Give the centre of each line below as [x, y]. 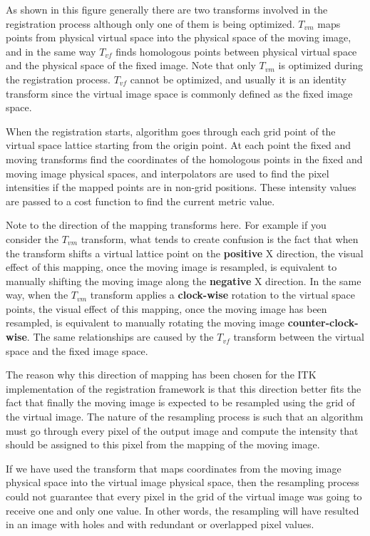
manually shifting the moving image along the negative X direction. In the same [184, 280]
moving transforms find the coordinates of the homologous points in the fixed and [184, 159]
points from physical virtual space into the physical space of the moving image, [179, 37]
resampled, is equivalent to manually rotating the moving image [145, 323]
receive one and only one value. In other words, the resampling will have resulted [183, 510]
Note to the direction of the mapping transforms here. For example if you [166, 225]
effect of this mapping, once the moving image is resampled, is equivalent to [171, 267]
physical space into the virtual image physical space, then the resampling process [183, 482]
